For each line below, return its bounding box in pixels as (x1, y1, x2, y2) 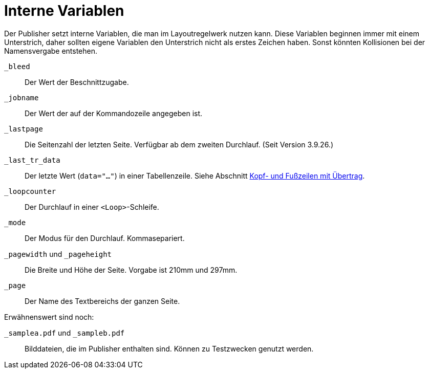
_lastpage (4, 124, 43, 133)
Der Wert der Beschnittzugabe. (25, 77, 129, 86)
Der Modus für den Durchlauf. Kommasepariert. (25, 233, 185, 243)
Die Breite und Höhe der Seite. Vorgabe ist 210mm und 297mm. (25, 265, 238, 274)
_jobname (4, 93, 39, 102)
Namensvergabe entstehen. (4, 46, 98, 55)
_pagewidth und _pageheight (4, 249, 112, 258)
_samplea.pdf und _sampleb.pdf (4, 328, 125, 337)
